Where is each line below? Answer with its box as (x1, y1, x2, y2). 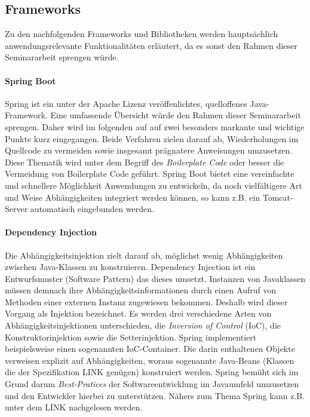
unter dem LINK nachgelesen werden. (5, 401, 143, 413)
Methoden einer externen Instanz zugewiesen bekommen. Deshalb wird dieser (5, 295, 288, 308)
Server (5, 203, 28, 215)
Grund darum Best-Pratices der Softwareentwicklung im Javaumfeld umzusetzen (5, 378, 299, 390)
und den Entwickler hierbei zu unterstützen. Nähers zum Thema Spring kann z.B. (5, 389, 305, 401)
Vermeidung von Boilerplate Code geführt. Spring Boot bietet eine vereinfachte (5, 167, 294, 180)
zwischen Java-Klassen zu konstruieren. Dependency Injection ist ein (5, 260, 256, 273)
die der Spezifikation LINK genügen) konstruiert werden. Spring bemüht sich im (5, 366, 299, 378)
